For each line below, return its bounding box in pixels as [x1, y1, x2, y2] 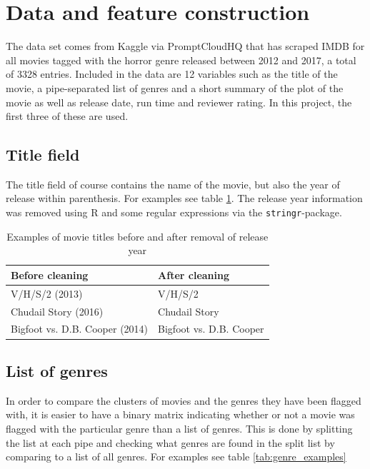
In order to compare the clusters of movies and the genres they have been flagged [6, 393, 361, 408]
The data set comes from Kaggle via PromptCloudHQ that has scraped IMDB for [6, 39, 365, 54]
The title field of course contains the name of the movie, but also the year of [6, 176, 340, 191]
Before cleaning [11, 267, 89, 282]
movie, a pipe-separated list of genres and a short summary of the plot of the [6, 80, 344, 95]
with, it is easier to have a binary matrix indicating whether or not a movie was [6, 407, 355, 422]
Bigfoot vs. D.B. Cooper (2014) [11, 321, 149, 336]
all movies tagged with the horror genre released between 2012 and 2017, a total [6, 52, 356, 67]
